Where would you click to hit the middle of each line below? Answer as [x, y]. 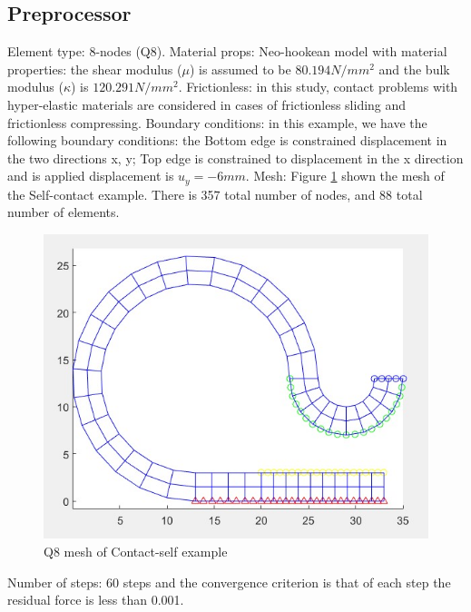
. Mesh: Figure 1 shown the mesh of [345, 176]
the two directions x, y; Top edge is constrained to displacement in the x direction [235, 158]
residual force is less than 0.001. [96, 600]
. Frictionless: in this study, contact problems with [318, 87]
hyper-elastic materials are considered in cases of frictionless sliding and [207, 104]
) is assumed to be [240, 69]
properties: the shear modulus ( [95, 69]
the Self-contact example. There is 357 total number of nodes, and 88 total [215, 194]
